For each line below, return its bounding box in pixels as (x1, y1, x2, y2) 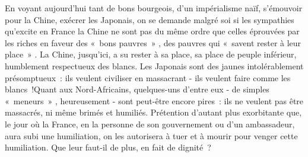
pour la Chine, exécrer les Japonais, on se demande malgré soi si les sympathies (5, 13, 294, 25)
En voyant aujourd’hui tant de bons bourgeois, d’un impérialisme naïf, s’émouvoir (5, 2, 303, 14)
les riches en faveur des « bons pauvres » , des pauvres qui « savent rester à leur (5, 36, 301, 49)
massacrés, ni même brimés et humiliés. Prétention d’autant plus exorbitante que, (5, 106, 302, 118)
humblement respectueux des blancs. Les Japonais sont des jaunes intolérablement (5, 59, 304, 72)
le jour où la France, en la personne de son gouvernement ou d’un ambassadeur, (5, 117, 295, 130)
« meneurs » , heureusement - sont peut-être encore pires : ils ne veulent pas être (5, 94, 304, 107)
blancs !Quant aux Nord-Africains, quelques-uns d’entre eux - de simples (5, 83, 269, 95)
